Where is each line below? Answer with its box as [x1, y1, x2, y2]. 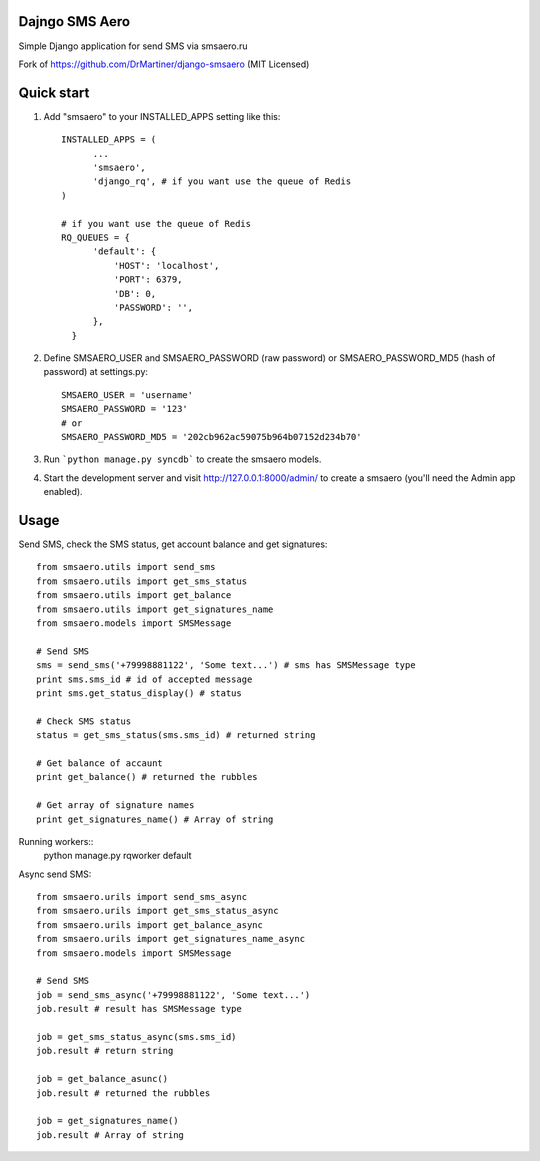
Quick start [18, 84, 90, 101]
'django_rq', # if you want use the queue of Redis [92, 176, 352, 187]
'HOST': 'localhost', [113, 260, 220, 271]
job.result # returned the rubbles [36, 1087, 211, 1099]
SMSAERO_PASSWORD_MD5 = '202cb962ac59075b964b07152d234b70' [61, 431, 362, 443]
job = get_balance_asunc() [36, 1073, 169, 1085]
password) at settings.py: [43, 366, 149, 378]
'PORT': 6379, [113, 274, 183, 285]
